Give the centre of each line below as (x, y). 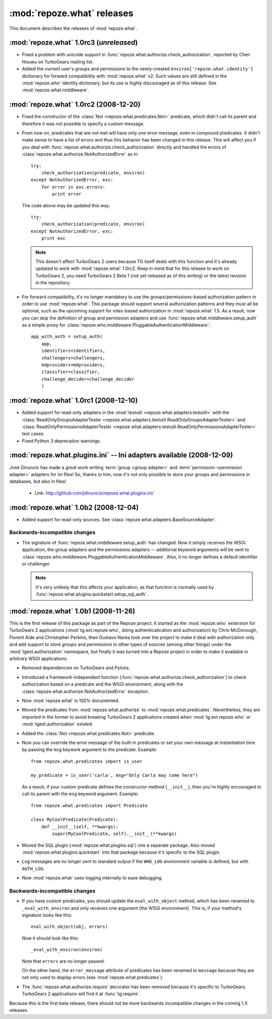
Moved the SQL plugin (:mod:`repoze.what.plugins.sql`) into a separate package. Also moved (118, 845)
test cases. (33, 434)
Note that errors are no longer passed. (63, 961)
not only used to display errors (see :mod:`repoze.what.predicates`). (93, 978)
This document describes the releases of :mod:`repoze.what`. (73, 28)
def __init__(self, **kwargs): (80, 827)
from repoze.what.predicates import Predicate (89, 805)
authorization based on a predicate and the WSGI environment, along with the (103, 684)
